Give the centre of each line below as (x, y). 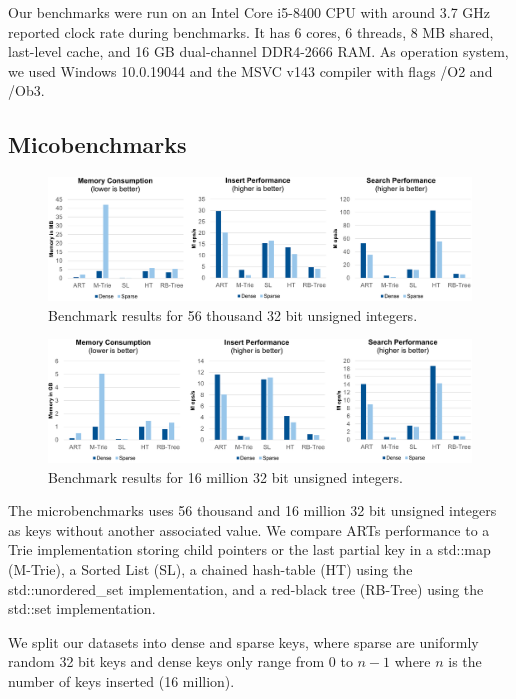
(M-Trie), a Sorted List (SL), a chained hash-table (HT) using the (210, 568)
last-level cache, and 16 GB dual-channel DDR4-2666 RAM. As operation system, (258, 51)
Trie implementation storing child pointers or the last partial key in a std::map (249, 549)
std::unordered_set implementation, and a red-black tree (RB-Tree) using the (246, 588)
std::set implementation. (82, 608)
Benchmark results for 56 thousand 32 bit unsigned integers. (233, 314)
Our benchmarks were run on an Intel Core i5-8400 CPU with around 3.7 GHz (249, 12)
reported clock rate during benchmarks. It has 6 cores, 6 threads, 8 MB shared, (251, 31)
